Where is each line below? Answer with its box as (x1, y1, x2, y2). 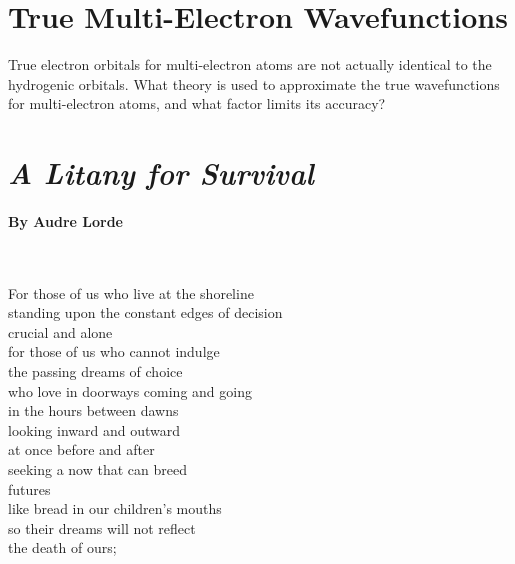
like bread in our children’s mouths (8, 498, 222, 519)
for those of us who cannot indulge (8, 341, 220, 362)
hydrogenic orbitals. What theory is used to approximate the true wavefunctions (8, 73, 500, 94)
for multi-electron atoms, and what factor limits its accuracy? (8, 93, 386, 114)
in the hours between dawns (8, 400, 179, 421)
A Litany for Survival (8, 152, 314, 194)
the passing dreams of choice (8, 361, 183, 382)
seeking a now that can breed (8, 459, 187, 480)
